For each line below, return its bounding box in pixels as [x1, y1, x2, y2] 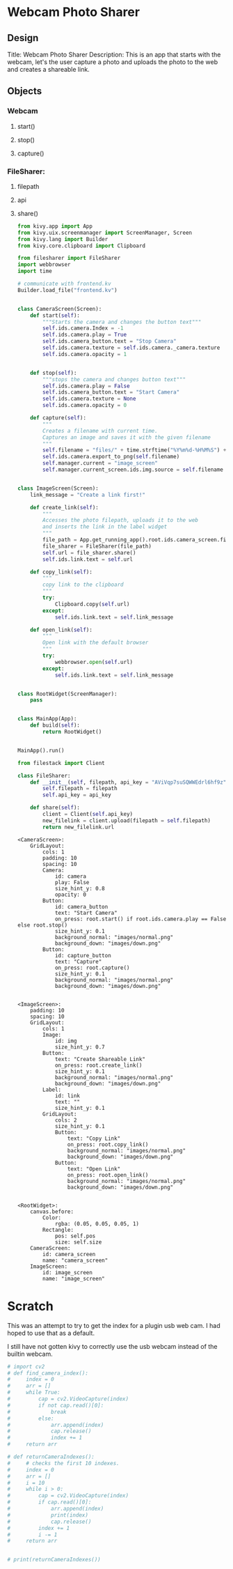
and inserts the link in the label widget [42, 523, 168, 530]
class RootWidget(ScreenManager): [17, 690, 118, 697]
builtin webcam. [7, 1350, 54, 1358]
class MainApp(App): [17, 716, 77, 722]
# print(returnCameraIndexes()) [7, 1556, 101, 1563]
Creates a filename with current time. [42, 427, 158, 434]
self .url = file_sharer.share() [42, 549, 136, 556]
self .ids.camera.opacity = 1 [42, 350, 127, 357]
